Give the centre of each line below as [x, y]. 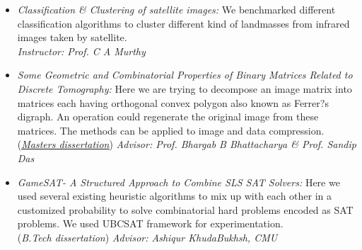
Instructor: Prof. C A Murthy [81, 51]
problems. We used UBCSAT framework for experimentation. [150, 223]
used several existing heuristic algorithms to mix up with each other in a [175, 196]
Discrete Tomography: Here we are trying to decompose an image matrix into [185, 88]
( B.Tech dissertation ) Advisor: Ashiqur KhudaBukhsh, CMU [147, 237]
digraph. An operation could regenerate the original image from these [168, 117]
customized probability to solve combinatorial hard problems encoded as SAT [185, 209]
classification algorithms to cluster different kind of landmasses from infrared [183, 23]
